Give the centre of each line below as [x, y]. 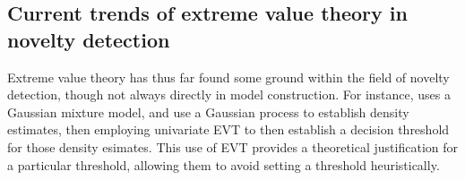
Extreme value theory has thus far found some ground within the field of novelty [228, 77]
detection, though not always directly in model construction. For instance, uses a [229, 94]
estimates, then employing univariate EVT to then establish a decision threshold [228, 129]
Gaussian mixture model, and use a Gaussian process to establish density [208, 111]
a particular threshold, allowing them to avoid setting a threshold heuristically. [224, 164]
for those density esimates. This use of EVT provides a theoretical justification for [233, 146]
